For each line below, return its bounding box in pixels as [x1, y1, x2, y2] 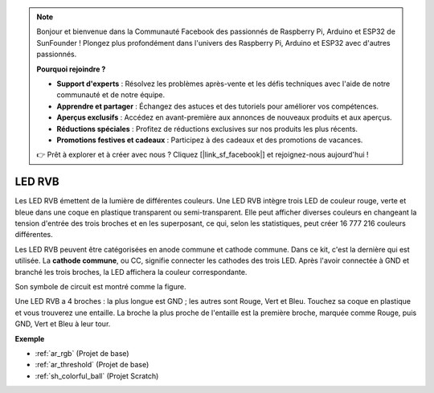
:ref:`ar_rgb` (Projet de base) [35, 348, 129, 358]
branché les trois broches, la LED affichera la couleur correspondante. [14, 267, 248, 276]
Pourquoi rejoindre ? [36, 64, 106, 74]
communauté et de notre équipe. [56, 90, 166, 100]
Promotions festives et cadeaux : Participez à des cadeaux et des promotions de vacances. [56, 135, 363, 145]
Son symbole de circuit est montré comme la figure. [14, 281, 186, 291]
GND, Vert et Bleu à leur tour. [14, 319, 111, 329]
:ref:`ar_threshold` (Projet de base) [35, 360, 149, 370]
